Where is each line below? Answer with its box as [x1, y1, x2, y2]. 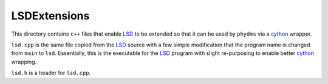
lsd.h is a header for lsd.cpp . [11, 69, 91, 77]
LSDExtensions [11, 9, 90, 22]
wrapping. [11, 58, 37, 65]
